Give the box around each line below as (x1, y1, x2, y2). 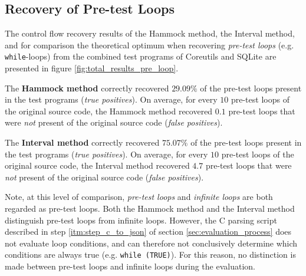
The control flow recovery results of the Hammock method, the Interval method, (5, 27, 295, 40)
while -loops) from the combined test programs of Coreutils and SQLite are (5, 50, 277, 63)
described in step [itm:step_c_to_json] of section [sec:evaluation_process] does (5, 225, 292, 238)
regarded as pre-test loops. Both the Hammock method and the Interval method (5, 202, 295, 214)
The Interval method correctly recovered (5, 136, 160, 149)
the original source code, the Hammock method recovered (5, 104, 213, 117)
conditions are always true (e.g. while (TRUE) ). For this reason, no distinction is (5, 248, 296, 261)
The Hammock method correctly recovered (5, 81, 169, 94)
